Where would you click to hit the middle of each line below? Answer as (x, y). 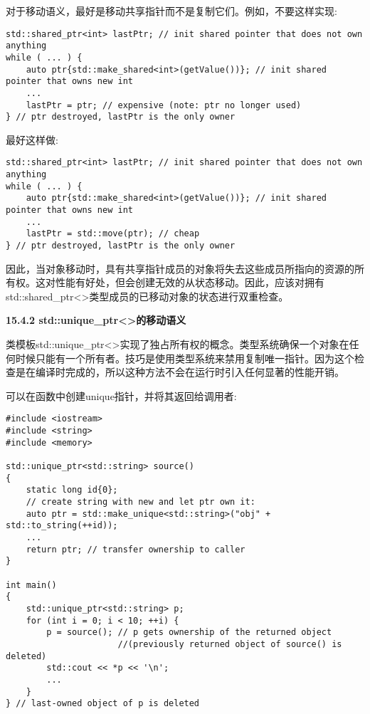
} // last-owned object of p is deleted (103, 704)
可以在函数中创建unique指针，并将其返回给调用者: (121, 395)
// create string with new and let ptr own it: (141, 502)
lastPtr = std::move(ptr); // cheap (113, 234)
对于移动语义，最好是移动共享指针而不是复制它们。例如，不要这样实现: (171, 11)
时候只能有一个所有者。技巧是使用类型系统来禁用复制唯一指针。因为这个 (185, 358)
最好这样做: (32, 139)
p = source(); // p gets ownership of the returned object (189, 632)
